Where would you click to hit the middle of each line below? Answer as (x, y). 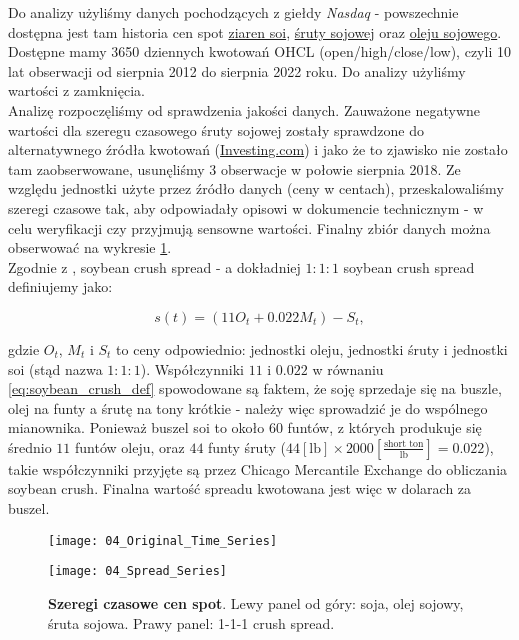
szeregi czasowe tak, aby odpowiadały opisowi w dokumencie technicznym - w (246, 207)
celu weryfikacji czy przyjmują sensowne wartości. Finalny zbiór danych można (249, 227)
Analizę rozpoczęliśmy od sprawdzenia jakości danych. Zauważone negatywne (244, 109)
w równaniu (348, 368)
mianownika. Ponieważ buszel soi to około (136, 427)
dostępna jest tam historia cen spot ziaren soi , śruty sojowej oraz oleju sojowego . (255, 31)
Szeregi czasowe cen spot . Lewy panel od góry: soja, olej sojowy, (256, 602)
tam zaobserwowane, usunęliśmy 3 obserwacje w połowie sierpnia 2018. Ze (234, 168)
